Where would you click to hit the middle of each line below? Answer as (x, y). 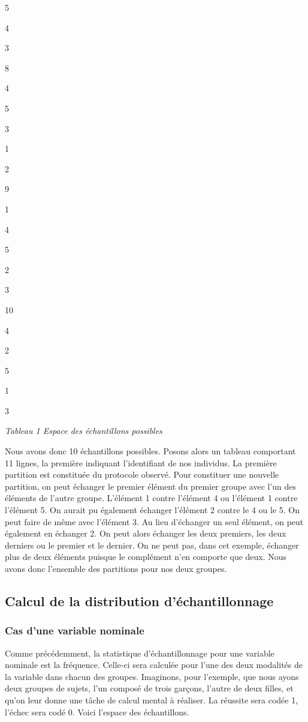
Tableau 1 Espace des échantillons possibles (84, 431)
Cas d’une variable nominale (75, 630)
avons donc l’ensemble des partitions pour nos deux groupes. (116, 568)
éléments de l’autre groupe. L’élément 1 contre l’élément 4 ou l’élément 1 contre (151, 498)
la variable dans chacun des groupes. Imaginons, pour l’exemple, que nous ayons (152, 676)
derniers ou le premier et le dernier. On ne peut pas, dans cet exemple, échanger (152, 545)
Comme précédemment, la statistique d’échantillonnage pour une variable (140, 653)
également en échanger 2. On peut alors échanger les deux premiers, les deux (146, 533)
